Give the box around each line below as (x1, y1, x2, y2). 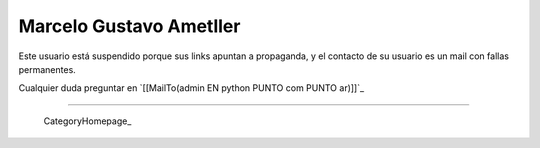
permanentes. (18, 63, 77, 75)
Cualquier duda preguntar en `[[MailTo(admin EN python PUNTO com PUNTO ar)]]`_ (18, 82, 365, 94)
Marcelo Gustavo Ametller (18, 15, 241, 37)
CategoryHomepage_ (43, 115, 132, 127)
